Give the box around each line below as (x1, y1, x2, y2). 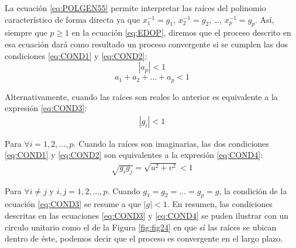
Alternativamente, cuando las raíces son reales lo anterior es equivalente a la (5, 90, 278, 102)
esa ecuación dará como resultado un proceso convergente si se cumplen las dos (5, 37, 288, 50)
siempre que (5, 26, 47, 39)
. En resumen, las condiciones (167, 198, 273, 210)
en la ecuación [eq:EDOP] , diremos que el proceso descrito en (71, 26, 291, 39)
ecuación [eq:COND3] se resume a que (5, 198, 141, 210)
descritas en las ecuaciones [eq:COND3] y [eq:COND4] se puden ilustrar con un (5, 209, 289, 222)
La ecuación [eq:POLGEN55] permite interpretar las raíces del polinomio (5, 2, 266, 13)
